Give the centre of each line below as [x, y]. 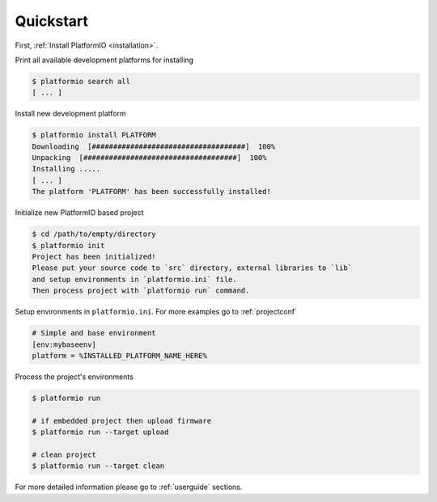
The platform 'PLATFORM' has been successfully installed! [151, 192]
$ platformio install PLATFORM [94, 135]
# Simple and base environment [94, 333]
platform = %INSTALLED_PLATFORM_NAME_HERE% [120, 355]
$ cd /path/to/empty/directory [94, 234]
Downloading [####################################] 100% [154, 146]
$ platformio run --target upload [100, 432]
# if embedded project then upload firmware [122, 421]
